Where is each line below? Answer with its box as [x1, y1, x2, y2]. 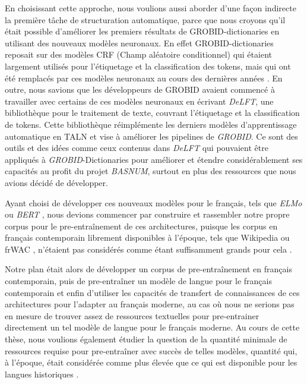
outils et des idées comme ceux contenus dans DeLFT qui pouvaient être [5, 141, 268, 154]
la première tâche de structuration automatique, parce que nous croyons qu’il [5, 13, 286, 26]
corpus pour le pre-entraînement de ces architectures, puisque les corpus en [5, 219, 278, 232]
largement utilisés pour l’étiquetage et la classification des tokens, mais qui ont [5, 59, 291, 72]
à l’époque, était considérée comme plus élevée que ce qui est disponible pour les [5, 356, 297, 369]
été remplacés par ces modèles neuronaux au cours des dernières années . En [5, 71, 283, 84]
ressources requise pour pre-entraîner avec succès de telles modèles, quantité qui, [5, 344, 297, 357]
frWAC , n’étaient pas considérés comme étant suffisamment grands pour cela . [5, 243, 292, 255]
